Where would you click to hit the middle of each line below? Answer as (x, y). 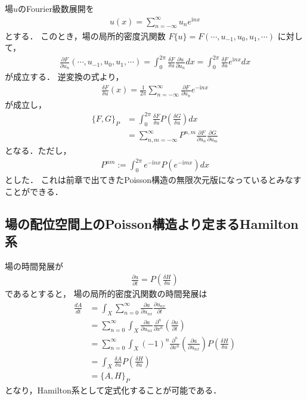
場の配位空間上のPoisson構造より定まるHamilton (152, 223)
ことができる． (34, 191)
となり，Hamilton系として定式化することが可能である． (113, 390)
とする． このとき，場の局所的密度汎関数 (85, 35)
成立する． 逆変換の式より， (68, 77)
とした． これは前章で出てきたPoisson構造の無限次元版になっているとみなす (153, 180)
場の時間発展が (34, 266)
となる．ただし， (38, 151)
